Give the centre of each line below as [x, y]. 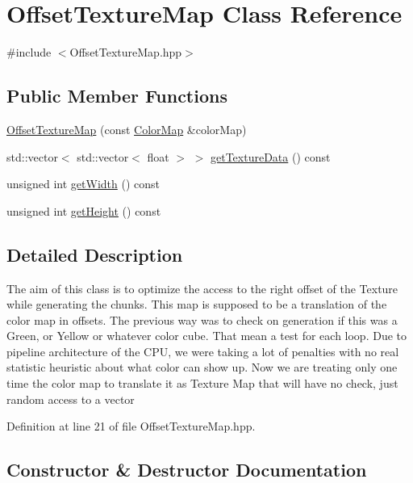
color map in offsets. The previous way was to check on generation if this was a [202, 319]
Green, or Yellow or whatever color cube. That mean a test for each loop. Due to [207, 336]
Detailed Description [95, 254]
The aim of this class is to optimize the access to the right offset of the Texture [202, 288]
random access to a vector [71, 399]
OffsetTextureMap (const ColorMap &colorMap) [127, 129]
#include [29, 52]
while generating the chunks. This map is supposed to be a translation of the [197, 304]
